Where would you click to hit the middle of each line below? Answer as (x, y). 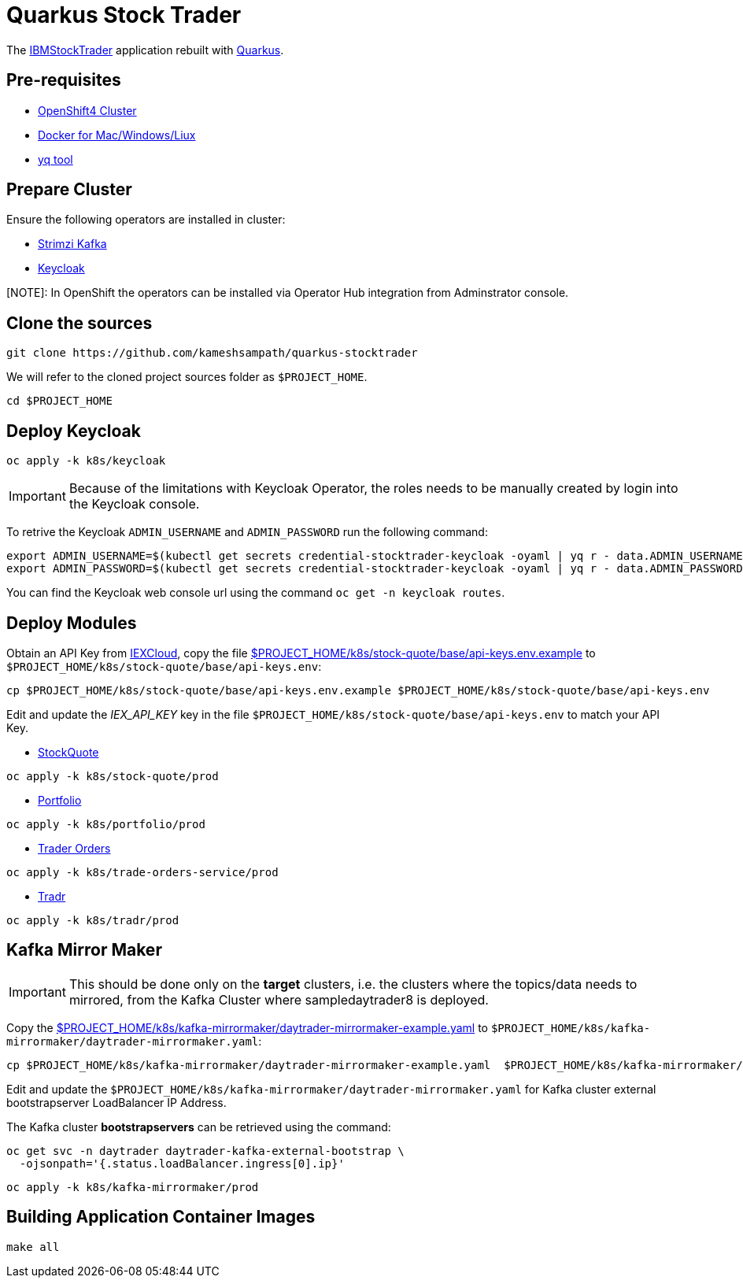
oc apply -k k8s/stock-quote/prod (113, 776)
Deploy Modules (72, 623)
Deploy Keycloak (74, 431)
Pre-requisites (64, 80)
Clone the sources (79, 323)
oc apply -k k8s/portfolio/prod (106, 824)
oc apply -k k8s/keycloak (86, 461)
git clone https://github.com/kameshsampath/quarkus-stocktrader (212, 353)
